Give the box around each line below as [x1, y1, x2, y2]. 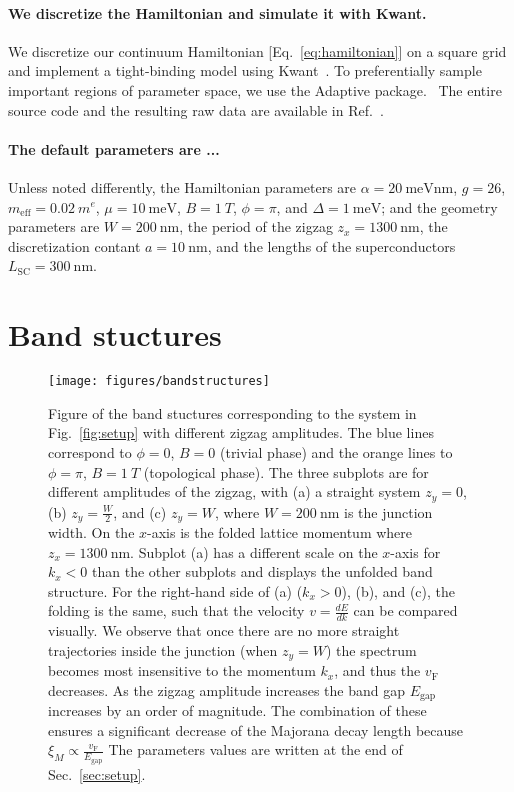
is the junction [344, 501, 433, 522]
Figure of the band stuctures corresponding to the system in [48, 402, 417, 423]
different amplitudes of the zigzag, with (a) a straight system [48, 481, 421, 502]
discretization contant [8, 235, 141, 256]
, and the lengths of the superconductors [207, 235, 456, 256]
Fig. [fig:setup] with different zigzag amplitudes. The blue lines [48, 422, 434, 443]
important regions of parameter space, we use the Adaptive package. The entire [8, 79, 502, 100]
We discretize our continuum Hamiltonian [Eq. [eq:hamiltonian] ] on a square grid [8, 40, 507, 61]
